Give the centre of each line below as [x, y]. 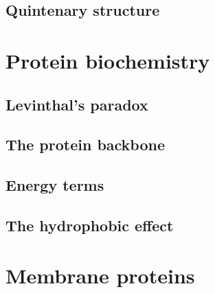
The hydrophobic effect [90, 225]
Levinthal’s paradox [77, 104]
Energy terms [55, 185]
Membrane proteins [100, 276]
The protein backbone [86, 144]
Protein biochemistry [108, 60]
